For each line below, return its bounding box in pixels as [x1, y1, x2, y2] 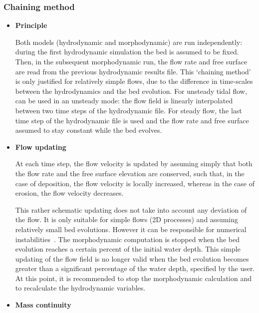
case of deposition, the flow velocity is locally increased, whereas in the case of [15, 178, 255, 188]
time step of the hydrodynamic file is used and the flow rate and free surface [15, 115, 249, 125]
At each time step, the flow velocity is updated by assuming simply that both [15, 158, 253, 169]
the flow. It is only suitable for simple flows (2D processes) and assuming [15, 214, 239, 225]
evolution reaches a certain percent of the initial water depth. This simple [15, 244, 241, 254]
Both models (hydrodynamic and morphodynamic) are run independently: [15, 36, 243, 47]
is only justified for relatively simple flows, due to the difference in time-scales [15, 76, 253, 86]
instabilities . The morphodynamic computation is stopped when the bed [15, 234, 240, 244]
